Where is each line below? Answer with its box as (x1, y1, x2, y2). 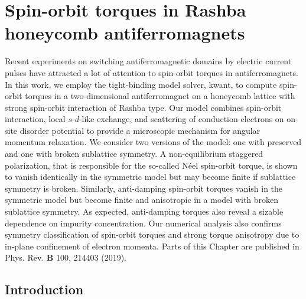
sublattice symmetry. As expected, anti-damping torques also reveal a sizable (5, 205, 284, 218)
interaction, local (5, 113, 66, 125)
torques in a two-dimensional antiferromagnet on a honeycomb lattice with (25, 90, 295, 102)
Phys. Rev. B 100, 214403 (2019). (5, 251, 126, 264)
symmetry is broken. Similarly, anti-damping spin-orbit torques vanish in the (5, 182, 283, 194)
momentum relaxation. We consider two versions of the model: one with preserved (5, 136, 302, 148)
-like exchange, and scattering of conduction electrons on (79, 113, 284, 125)
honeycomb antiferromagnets (5, 21, 245, 45)
